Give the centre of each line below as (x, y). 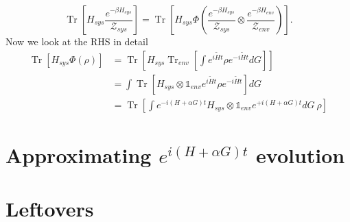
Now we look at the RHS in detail (77, 41)
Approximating (79, 155)
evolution (301, 155)
